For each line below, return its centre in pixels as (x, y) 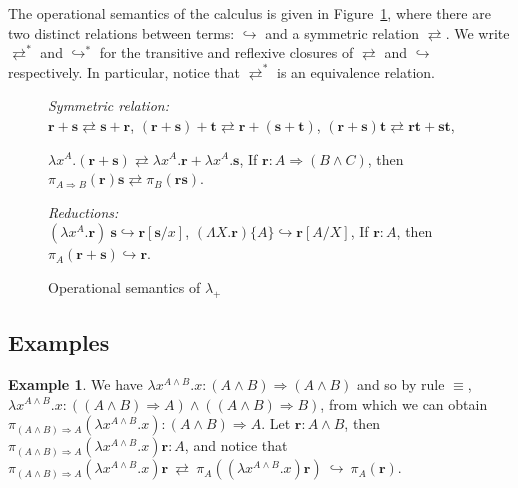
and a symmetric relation (342, 32)
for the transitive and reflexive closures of (226, 52)
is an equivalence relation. (356, 71)
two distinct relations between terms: (121, 32)
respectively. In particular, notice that (124, 71)
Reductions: (83, 211)
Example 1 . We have (75, 383)
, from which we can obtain (404, 403)
